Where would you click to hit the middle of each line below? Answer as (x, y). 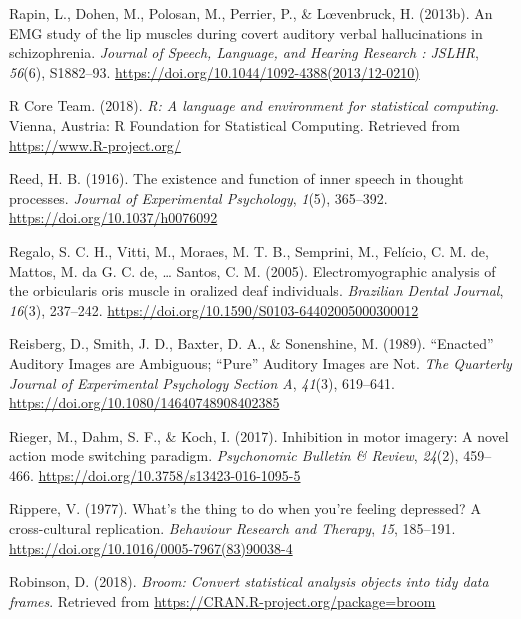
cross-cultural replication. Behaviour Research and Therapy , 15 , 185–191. (232, 528)
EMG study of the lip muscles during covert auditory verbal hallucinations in (246, 32)
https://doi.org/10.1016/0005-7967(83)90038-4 (151, 547)
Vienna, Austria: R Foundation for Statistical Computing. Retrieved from (234, 124)
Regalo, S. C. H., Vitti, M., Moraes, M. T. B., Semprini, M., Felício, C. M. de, (249, 250)
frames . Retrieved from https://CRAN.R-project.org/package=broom (222, 600)
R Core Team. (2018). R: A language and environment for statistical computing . (254, 105)
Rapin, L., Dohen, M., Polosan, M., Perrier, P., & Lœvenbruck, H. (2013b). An (251, 13)
